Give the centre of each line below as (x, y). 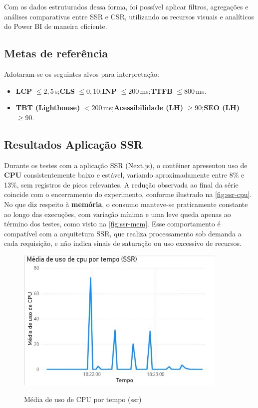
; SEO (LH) (221, 107)
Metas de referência (56, 53)
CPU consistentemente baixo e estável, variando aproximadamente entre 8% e (124, 175)
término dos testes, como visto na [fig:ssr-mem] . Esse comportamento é (112, 224)
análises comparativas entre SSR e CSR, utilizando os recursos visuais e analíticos (129, 16)
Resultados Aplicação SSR (74, 144)
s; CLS (65, 91)
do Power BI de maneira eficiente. (56, 26)
